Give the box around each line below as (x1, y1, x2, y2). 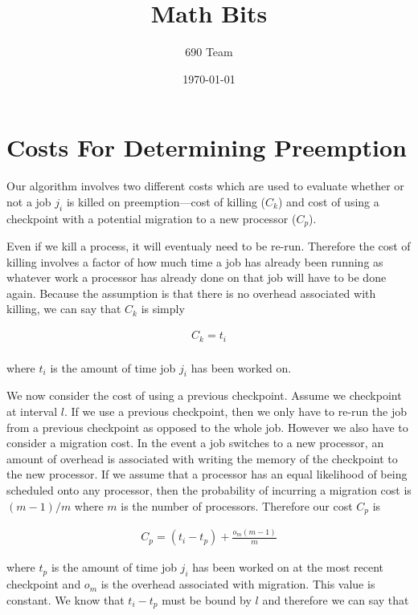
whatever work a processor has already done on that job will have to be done (6, 269, 387, 286)
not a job (6, 193, 51, 210)
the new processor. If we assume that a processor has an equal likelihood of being (6, 466, 408, 483)
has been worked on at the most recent (192, 559, 384, 576)
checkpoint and (6, 576, 81, 593)
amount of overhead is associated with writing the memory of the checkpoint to (6, 450, 398, 466)
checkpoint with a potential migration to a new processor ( (6, 210, 297, 226)
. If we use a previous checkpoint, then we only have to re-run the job (64, 402, 407, 419)
